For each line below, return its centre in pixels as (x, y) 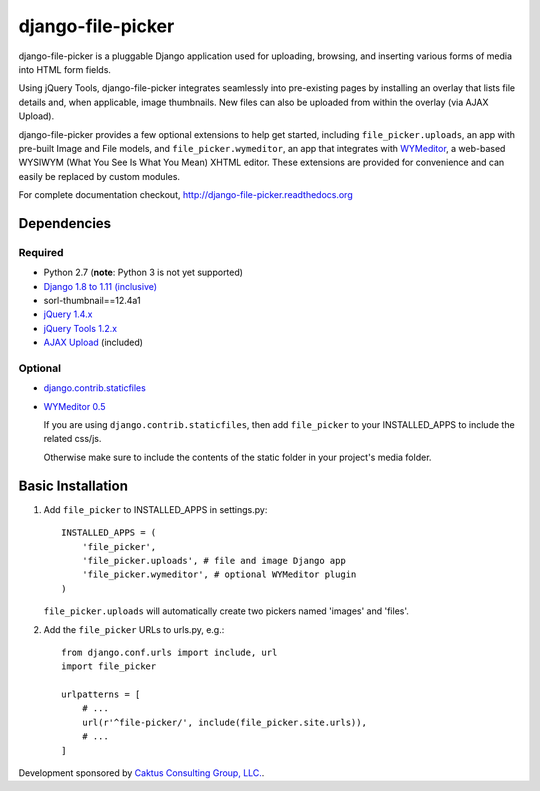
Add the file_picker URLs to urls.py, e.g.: (134, 629)
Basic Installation (73, 485)
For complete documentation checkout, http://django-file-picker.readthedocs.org (186, 195)
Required (41, 252)
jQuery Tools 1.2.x (80, 328)
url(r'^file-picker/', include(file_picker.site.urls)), (224, 722)
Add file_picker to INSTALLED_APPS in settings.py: (155, 509)
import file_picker (109, 666)
